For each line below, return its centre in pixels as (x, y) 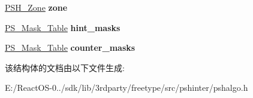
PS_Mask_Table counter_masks (70, 48)
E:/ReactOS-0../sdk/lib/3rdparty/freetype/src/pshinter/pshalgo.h (126, 88)
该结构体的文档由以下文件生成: (65, 67)
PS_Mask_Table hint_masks (63, 27)
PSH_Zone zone (36, 7)
